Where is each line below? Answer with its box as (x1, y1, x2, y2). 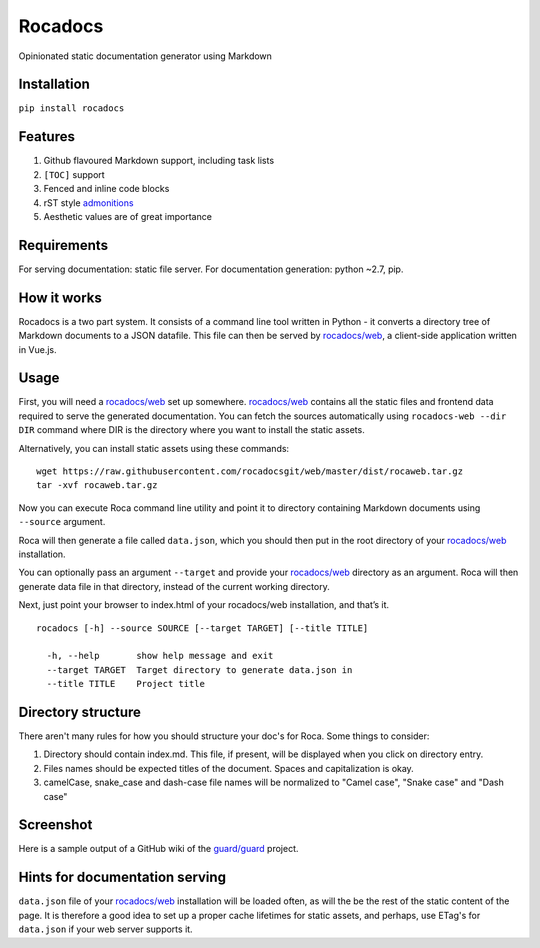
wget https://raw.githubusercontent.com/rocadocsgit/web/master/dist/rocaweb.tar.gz (36, 465, 464, 477)
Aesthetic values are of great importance (43, 210, 212, 222)
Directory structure (18, 703, 142, 720)
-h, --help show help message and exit (46, 650, 274, 662)
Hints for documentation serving (18, 869, 227, 886)
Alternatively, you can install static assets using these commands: (18, 442, 290, 454)
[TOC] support (43, 168, 105, 180)
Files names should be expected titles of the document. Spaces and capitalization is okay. (43, 762, 414, 774)
